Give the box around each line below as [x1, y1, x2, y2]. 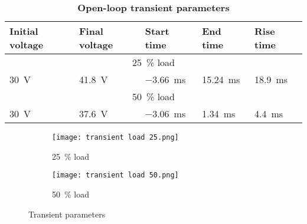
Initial [9, 24, 38, 38]
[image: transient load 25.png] [52, 133, 179, 141]
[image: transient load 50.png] [52, 171, 179, 180]
